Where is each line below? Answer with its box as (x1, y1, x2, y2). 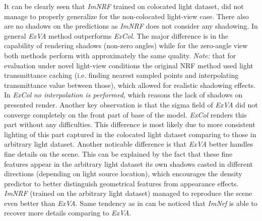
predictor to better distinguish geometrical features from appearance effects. (4, 178, 239, 188)
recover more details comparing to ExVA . (4, 207, 132, 218)
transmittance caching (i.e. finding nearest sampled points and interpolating (4, 70, 239, 80)
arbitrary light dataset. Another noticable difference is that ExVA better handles (4, 139, 253, 149)
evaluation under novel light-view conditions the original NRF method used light (4, 60, 253, 70)
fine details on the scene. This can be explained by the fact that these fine (4, 148, 233, 159)
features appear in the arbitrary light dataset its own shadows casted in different (4, 158, 253, 169)
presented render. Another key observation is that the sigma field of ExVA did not (4, 99, 258, 109)
